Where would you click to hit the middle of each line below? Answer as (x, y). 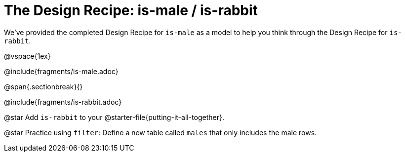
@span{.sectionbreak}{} (43, 86)
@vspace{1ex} (27, 56)
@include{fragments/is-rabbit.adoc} (63, 102)
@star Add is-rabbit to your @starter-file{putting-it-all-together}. (114, 117)
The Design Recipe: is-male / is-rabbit (131, 10)
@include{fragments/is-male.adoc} (61, 71)
